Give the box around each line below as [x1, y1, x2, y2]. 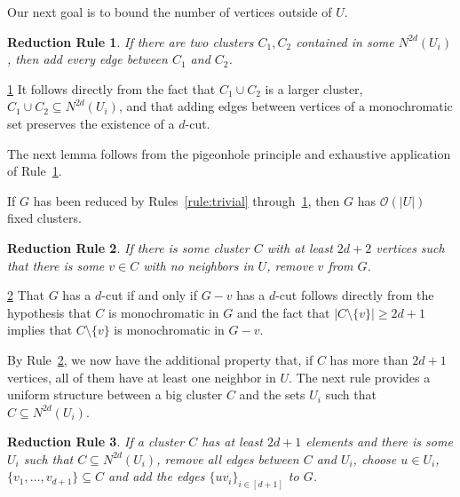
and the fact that [236, 303, 330, 321]
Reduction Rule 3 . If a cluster [7, 432, 185, 451]
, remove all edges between [156, 449, 299, 468]
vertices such [376, 238, 445, 256]
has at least [202, 432, 263, 451]
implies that [7, 320, 73, 339]
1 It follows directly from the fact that [7, 79, 216, 98]
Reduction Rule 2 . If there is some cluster [7, 238, 250, 256]
